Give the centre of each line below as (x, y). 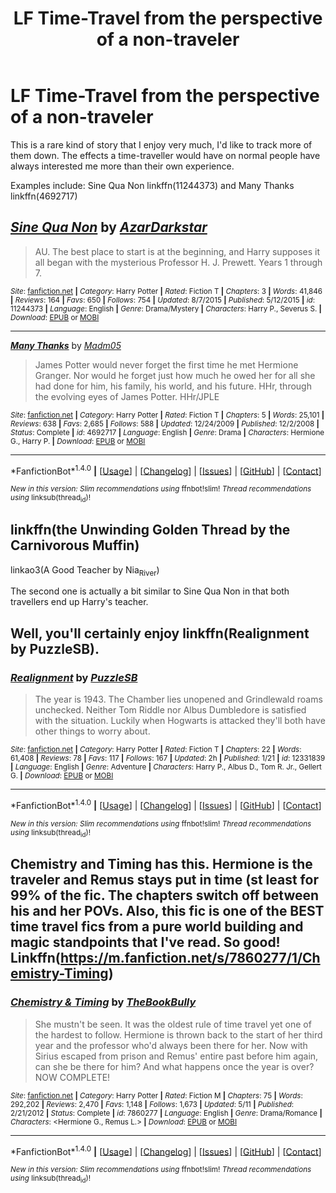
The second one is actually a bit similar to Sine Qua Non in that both (150, 591)
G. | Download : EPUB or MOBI (62, 776)
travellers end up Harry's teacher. (79, 602)
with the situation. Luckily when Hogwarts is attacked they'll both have (180, 721)
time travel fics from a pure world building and (157, 927)
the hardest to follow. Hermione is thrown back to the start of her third (178, 1034)
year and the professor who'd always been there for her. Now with (171, 1045)
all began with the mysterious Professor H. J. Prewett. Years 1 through (178, 262)
